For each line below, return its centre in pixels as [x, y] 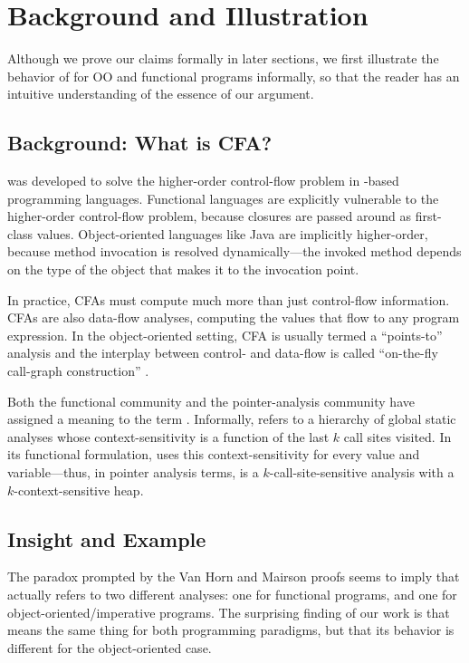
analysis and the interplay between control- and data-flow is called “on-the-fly [223, 353]
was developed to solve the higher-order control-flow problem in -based [203, 181]
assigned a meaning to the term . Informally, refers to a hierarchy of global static [232, 419]
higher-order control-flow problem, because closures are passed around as [210, 216]
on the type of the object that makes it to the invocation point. [183, 269]
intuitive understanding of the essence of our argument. [161, 94]
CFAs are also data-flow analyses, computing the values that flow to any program [234, 317]
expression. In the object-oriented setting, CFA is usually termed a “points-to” [225, 335]
